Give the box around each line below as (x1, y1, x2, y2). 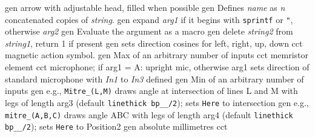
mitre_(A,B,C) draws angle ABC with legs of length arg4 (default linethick (5, 108, 293, 121)
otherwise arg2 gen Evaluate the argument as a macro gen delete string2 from (5, 25, 293, 38)
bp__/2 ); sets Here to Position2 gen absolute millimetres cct (5, 120, 228, 133)
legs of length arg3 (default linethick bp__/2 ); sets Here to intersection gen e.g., (5, 96, 309, 109)
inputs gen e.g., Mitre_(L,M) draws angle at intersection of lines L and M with (5, 84, 298, 97)
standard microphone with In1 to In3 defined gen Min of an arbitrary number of (5, 72, 304, 85)
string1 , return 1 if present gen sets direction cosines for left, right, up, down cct (5, 36, 303, 49)
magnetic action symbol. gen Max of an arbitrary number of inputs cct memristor (5, 48, 309, 61)
